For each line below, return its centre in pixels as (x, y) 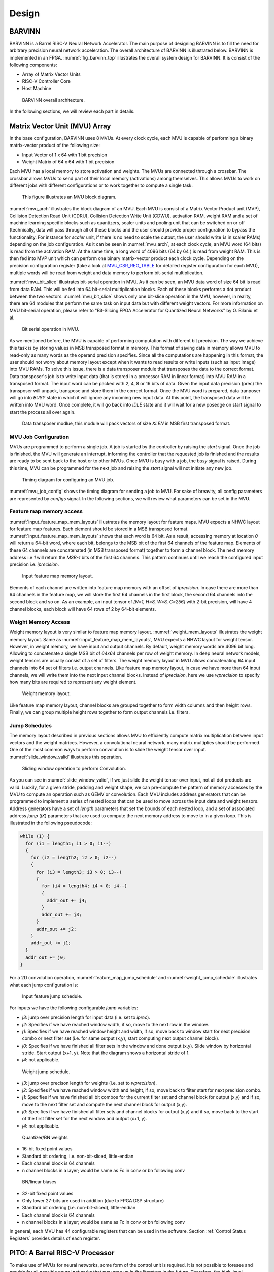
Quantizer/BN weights (45, 1137)
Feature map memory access (46, 511)
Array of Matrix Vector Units (51, 74)
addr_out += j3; (62, 914)
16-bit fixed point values (47, 1149)
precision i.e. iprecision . (34, 564)
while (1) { (35, 836)
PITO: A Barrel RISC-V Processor (62, 1253)
